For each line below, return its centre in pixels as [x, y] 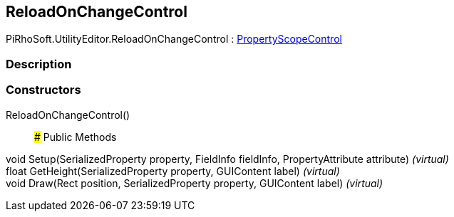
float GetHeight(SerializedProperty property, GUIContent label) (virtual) [173, 171]
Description [39, 64]
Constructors [43, 90]
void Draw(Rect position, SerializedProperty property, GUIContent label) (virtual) [195, 183]
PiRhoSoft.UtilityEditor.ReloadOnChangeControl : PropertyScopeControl [174, 39]
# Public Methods [76, 137]
